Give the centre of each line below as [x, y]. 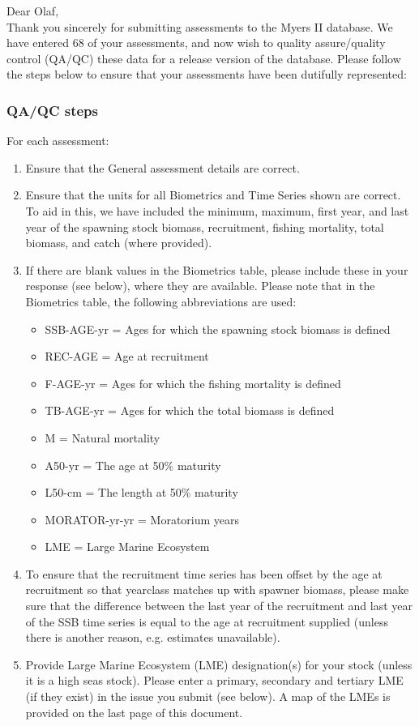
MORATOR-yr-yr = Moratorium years [142, 519]
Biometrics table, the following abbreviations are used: [161, 301]
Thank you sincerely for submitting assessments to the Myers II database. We [200, 26]
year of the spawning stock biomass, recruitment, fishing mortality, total [205, 226]
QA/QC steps [52, 110]
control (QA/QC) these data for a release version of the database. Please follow [204, 58]
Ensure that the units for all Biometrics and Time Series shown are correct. [213, 195]
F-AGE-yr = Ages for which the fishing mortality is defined [193, 383]
